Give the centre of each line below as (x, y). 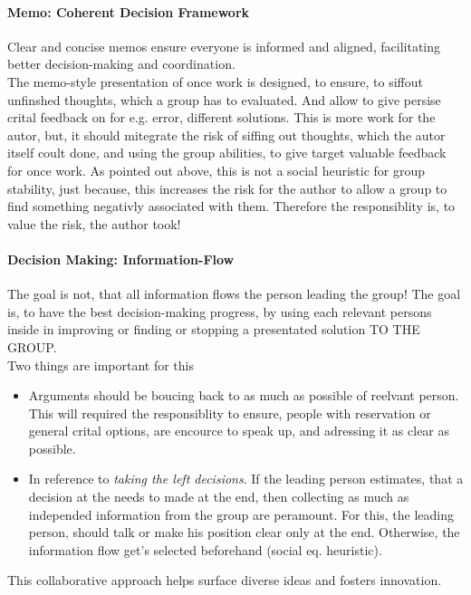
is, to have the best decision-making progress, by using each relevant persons (220, 311)
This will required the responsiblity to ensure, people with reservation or (230, 413)
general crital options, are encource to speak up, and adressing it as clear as (239, 431)
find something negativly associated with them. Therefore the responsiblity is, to (231, 206)
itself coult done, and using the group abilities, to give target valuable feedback (227, 153)
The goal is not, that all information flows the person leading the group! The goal (234, 294)
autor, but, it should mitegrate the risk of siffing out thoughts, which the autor (226, 134)
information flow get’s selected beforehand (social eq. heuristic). (205, 549)
